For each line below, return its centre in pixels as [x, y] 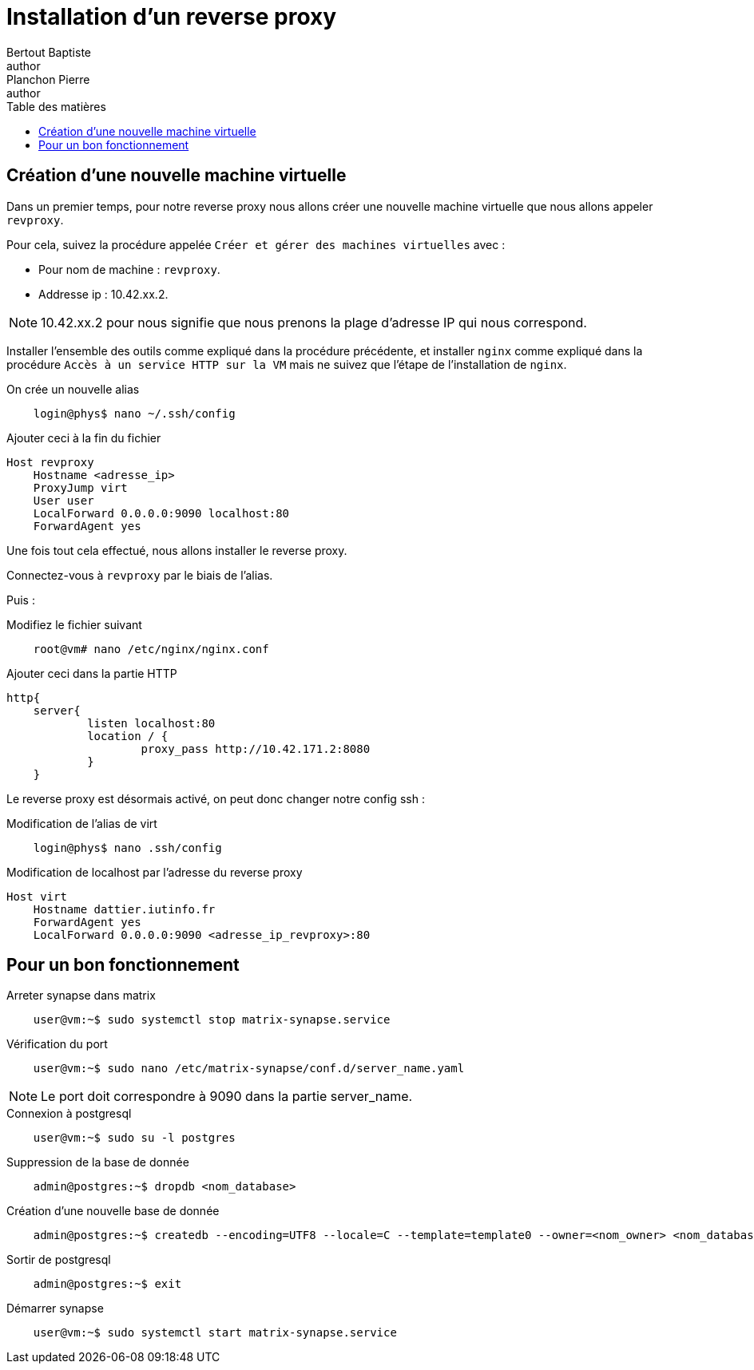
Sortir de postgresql [59, 1260]
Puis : [21, 600]
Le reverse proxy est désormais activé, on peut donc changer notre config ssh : [216, 798]
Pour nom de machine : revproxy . [129, 269]
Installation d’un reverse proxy [172, 17]
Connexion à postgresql [69, 1114]
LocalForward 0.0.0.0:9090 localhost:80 [161, 513]
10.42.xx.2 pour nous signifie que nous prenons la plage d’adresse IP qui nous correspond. [314, 322]
